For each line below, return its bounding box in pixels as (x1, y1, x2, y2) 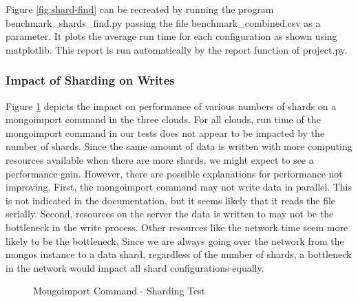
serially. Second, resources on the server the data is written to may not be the (6, 206, 334, 221)
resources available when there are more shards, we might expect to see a (6, 152, 314, 166)
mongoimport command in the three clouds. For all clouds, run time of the (6, 112, 321, 127)
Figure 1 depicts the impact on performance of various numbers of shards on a (6, 98, 337, 113)
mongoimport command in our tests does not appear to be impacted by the (6, 125, 325, 140)
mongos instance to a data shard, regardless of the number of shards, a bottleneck (6, 247, 352, 261)
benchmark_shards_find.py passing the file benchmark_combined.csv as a (6, 15, 321, 30)
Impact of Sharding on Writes (6, 72, 175, 89)
